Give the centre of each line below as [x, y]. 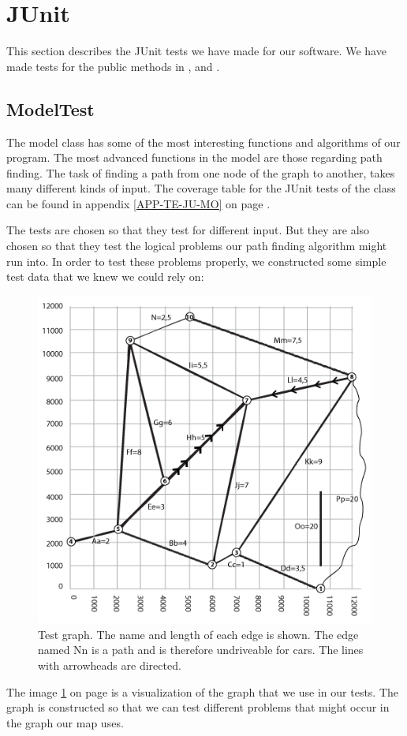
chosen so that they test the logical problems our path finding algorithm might [197, 246]
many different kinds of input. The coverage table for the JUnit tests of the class [201, 188]
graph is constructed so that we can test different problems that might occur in [198, 707]
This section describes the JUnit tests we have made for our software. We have [196, 51]
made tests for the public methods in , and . [113, 66]
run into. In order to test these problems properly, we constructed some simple [196, 261]
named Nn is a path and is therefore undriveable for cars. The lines [201, 650]
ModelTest [50, 108]
